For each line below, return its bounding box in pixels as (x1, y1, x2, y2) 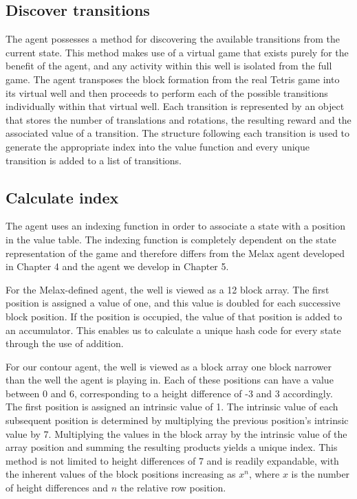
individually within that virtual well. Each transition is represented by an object (6, 99, 345, 113)
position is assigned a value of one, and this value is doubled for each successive (6, 296, 340, 310)
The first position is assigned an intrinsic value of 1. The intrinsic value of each (6, 399, 338, 414)
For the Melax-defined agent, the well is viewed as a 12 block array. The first (6, 282, 329, 296)
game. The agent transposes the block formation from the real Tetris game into (6, 71, 340, 86)
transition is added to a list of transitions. (6, 153, 182, 167)
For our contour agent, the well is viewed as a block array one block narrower (6, 359, 332, 373)
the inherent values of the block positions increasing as (6, 467, 236, 481)
